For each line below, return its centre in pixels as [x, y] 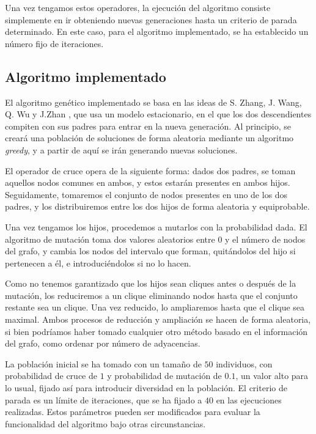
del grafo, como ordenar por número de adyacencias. [103, 343]
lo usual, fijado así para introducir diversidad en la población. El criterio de [146, 388]
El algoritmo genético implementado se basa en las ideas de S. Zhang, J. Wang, [153, 102]
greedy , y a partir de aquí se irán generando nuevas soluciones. [121, 149]
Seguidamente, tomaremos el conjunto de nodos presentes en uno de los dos [146, 194]
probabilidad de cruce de [51, 376]
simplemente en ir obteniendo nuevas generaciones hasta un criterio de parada [151, 19]
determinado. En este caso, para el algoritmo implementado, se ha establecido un [157, 31]
